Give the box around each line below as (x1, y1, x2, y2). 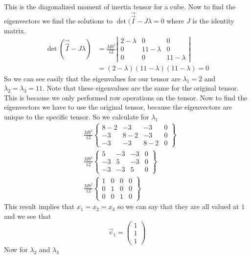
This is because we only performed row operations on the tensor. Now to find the (4, 92, 248, 102)
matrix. (4, 25, 26, 35)
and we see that (4, 211, 51, 221)
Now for (4, 244, 28, 254)
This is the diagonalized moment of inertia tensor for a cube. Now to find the (4, 1, 236, 11)
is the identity (192, 16, 234, 26)
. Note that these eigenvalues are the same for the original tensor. (43, 83, 239, 93)
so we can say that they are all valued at (117, 201, 239, 211)
